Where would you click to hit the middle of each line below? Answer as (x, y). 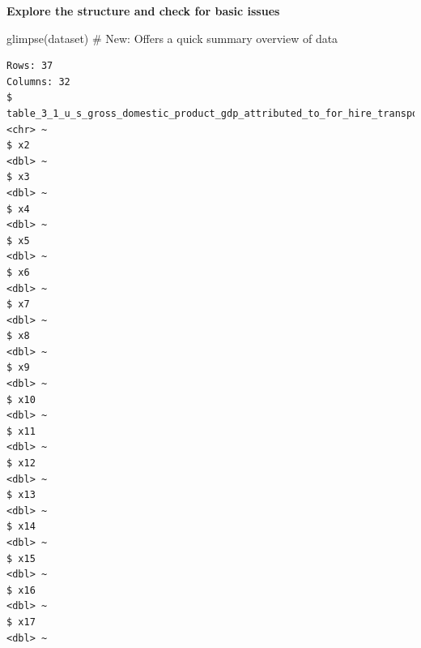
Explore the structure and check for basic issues (143, 11)
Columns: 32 (38, 82)
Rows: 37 (30, 66)
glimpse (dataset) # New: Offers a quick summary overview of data (172, 38)
